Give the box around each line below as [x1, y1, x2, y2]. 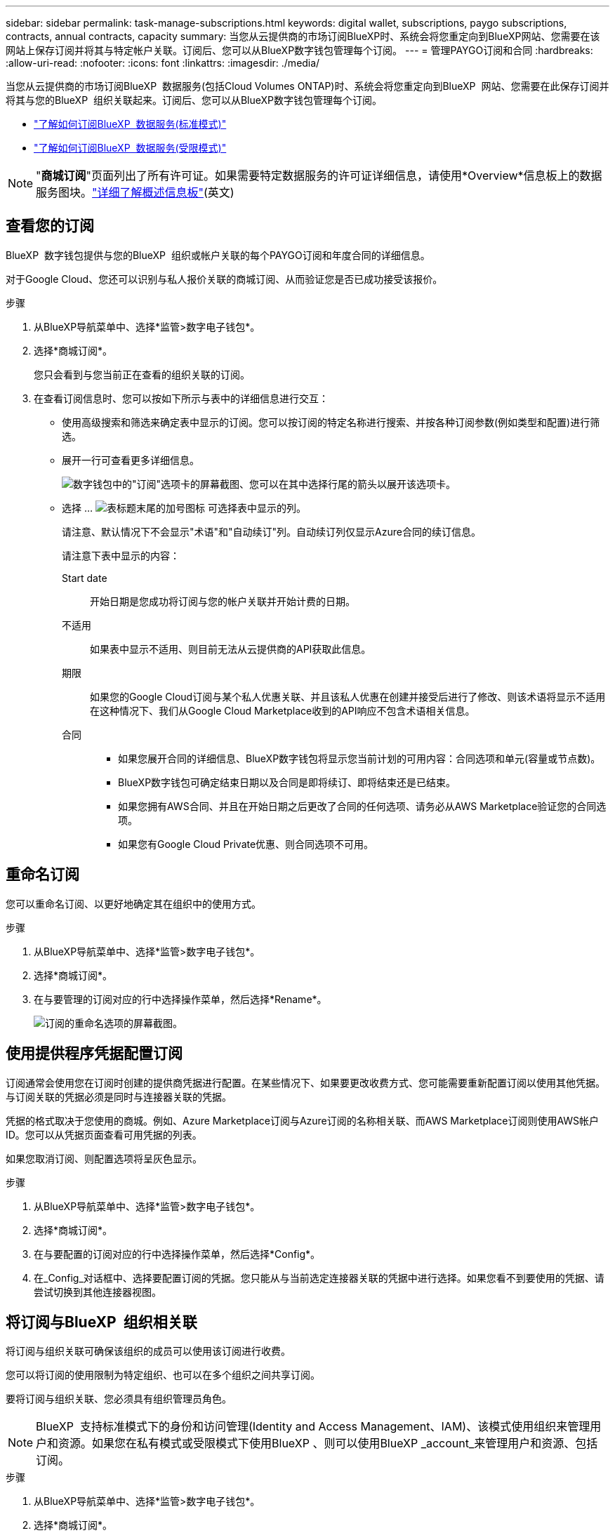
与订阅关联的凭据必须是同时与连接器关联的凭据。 [6, 1090, 232, 1103]
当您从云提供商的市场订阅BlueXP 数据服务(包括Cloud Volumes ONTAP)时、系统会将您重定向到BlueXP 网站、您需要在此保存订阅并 [6, 80, 609, 92]
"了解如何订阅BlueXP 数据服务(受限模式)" [34, 142, 227, 154]
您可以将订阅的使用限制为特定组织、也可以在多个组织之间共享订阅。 [6, 1369, 320, 1381]
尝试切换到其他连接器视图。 [34, 1285, 161, 1298]
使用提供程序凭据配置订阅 [6, 1044, 183, 1063]
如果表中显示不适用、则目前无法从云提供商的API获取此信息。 [90, 642, 371, 655]
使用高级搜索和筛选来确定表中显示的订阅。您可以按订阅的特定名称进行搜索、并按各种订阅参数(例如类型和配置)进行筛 [62, 416, 600, 428]
